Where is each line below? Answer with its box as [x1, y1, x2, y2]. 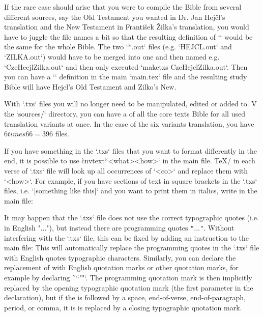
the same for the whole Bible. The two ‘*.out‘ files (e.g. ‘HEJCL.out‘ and [4, 41, 232, 52]
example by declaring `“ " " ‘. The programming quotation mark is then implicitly [4, 272, 252, 282]
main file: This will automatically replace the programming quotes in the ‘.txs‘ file [4, 242, 259, 253]
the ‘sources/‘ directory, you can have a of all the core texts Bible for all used [4, 108, 245, 119]
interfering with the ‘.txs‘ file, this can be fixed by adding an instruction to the [4, 232, 249, 243]
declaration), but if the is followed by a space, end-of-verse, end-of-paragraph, [4, 292, 246, 303]
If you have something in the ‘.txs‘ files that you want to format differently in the [4, 145, 257, 156]
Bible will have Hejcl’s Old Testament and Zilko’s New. [4, 81, 177, 92]
